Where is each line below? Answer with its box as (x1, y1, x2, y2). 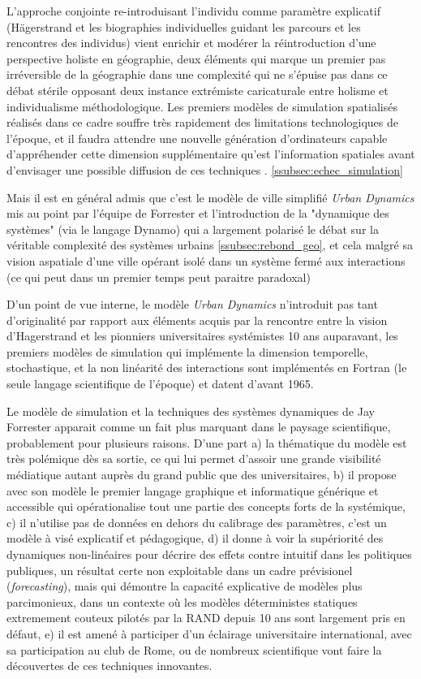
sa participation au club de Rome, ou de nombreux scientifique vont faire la (6, 641, 382, 658)
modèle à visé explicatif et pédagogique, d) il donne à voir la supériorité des (6, 530, 384, 547)
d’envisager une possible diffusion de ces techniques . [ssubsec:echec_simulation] (6, 161, 403, 178)
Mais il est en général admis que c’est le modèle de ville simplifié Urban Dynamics (6, 188, 415, 205)
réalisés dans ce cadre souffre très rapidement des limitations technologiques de (6, 114, 398, 131)
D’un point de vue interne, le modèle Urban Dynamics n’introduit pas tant (6, 296, 378, 313)
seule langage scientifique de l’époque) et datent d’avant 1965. (6, 375, 314, 392)
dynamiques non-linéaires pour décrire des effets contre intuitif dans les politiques (6, 546, 412, 562)
